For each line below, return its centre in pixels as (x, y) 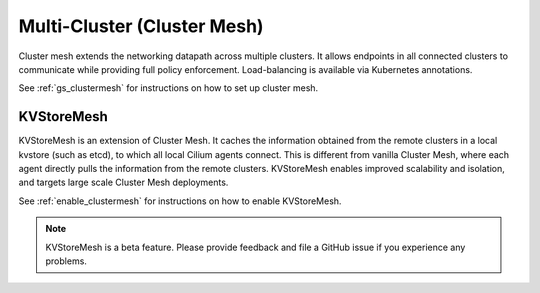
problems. (66, 261)
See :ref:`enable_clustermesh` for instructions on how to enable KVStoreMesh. (180, 201)
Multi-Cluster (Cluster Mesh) (141, 26)
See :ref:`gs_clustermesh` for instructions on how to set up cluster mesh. (168, 88)
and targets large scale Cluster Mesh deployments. (123, 182)
